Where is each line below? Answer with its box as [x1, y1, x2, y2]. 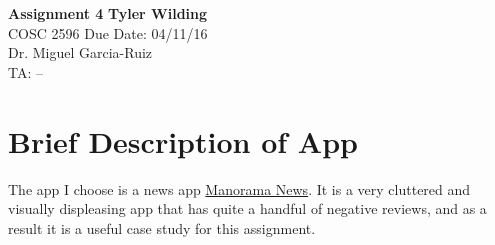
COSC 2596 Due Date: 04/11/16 [8, 22, 208, 43]
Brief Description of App [8, 120, 358, 161]
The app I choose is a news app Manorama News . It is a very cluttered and [8, 178, 471, 199]
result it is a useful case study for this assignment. [8, 217, 316, 238]
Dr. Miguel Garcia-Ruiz [8, 42, 153, 63]
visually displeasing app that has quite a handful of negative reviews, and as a [8, 198, 487, 219]
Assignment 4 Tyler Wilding [8, 3, 208, 23]
